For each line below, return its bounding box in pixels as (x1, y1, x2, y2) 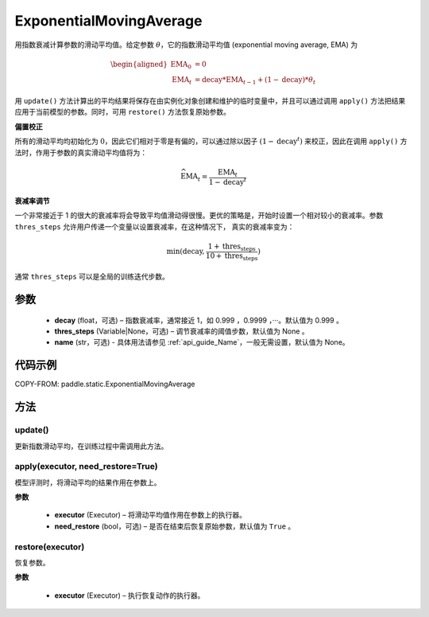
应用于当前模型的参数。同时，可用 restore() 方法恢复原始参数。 (14, 107, 230, 117)
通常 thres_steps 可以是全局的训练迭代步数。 (14, 271, 170, 282)
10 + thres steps (205, 251, 258, 262)
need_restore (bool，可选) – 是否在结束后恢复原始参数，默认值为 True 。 (54, 521, 296, 531)
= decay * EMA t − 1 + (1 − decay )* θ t (195, 76, 316, 87)
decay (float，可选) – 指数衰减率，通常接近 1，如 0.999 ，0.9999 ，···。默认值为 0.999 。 (54, 315, 343, 325)
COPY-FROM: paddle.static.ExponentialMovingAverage (14, 379, 195, 389)
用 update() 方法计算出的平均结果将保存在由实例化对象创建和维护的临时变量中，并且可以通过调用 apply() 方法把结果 (14, 96, 406, 106)
